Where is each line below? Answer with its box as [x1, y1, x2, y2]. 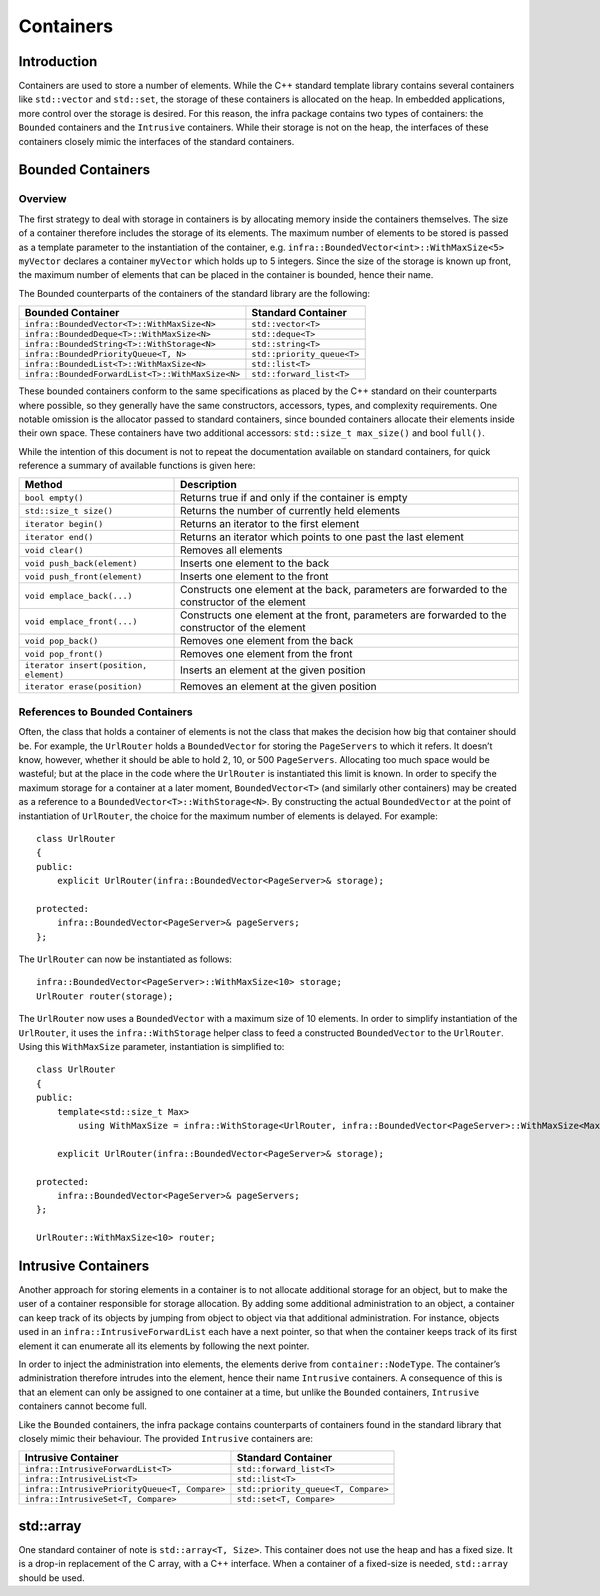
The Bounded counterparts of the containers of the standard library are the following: [18, 287, 370, 299]
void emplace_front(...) [24, 616, 138, 627]
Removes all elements [180, 543, 283, 557]
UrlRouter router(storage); [36, 990, 174, 1002]
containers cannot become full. [18, 1400, 147, 1412]
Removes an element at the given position [180, 680, 377, 694]
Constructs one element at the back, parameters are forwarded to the [180, 583, 508, 597]
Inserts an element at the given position [180, 663, 366, 677]
